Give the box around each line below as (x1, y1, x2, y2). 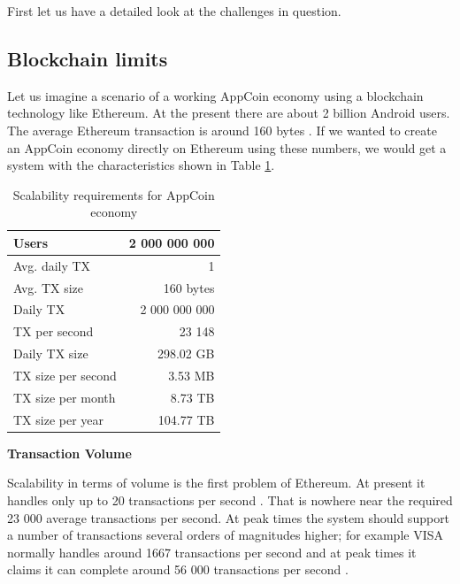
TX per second (13, 322, 94, 341)
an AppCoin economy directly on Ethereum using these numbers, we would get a (7, 138, 447, 157)
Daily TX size (13, 344, 88, 363)
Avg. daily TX (13, 256, 91, 274)
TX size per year (13, 410, 104, 428)
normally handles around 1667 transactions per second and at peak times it (7, 542, 417, 561)
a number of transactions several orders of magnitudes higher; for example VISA (7, 526, 443, 544)
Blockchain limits (7, 44, 168, 72)
